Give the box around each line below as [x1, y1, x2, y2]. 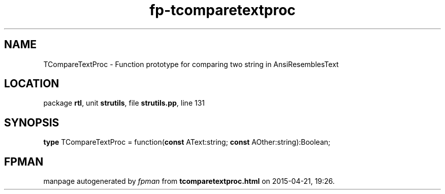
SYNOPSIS [4, 116, 59, 129]
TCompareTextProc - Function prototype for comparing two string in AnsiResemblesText [43, 59, 339, 69]
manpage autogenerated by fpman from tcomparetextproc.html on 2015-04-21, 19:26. [43, 177, 335, 186]
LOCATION [4, 77, 59, 90]
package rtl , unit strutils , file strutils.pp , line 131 [43, 99, 205, 108]
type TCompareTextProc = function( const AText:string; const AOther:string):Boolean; [43, 138, 331, 147]
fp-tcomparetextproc [149, 2, 296, 19]
